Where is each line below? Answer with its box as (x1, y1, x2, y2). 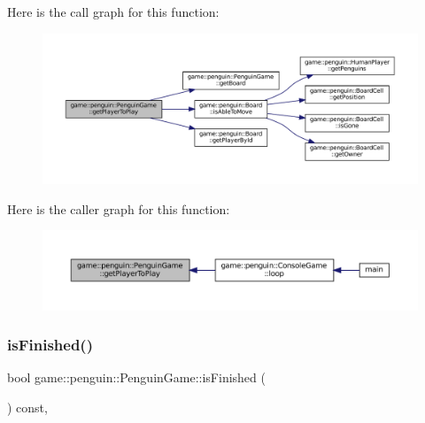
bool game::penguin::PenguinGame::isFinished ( (7, 368, 266, 387)
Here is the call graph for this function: (7, 3, 220, 20)
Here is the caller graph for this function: (7, 199, 230, 218)
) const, (7, 398, 48, 417)
